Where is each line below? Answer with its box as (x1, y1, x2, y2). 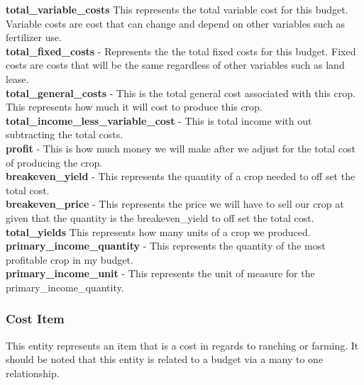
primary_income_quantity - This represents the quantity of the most (6, 238, 326, 253)
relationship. (6, 365, 60, 380)
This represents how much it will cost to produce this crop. (6, 99, 263, 114)
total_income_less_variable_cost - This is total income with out (6, 113, 312, 128)
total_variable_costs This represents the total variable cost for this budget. (6, 2, 348, 16)
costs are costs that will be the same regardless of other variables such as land (6, 57, 345, 72)
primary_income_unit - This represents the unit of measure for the (6, 266, 315, 281)
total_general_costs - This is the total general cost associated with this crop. (6, 85, 355, 100)
